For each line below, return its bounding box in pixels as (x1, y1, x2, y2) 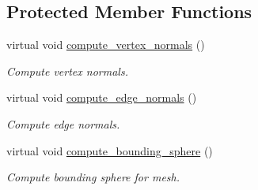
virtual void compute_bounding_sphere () (6, 142, 213, 158)
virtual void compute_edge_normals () (6, 89, 197, 106)
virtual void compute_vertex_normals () (6, 36, 205, 53)
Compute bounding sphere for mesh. (6, 169, 180, 185)
